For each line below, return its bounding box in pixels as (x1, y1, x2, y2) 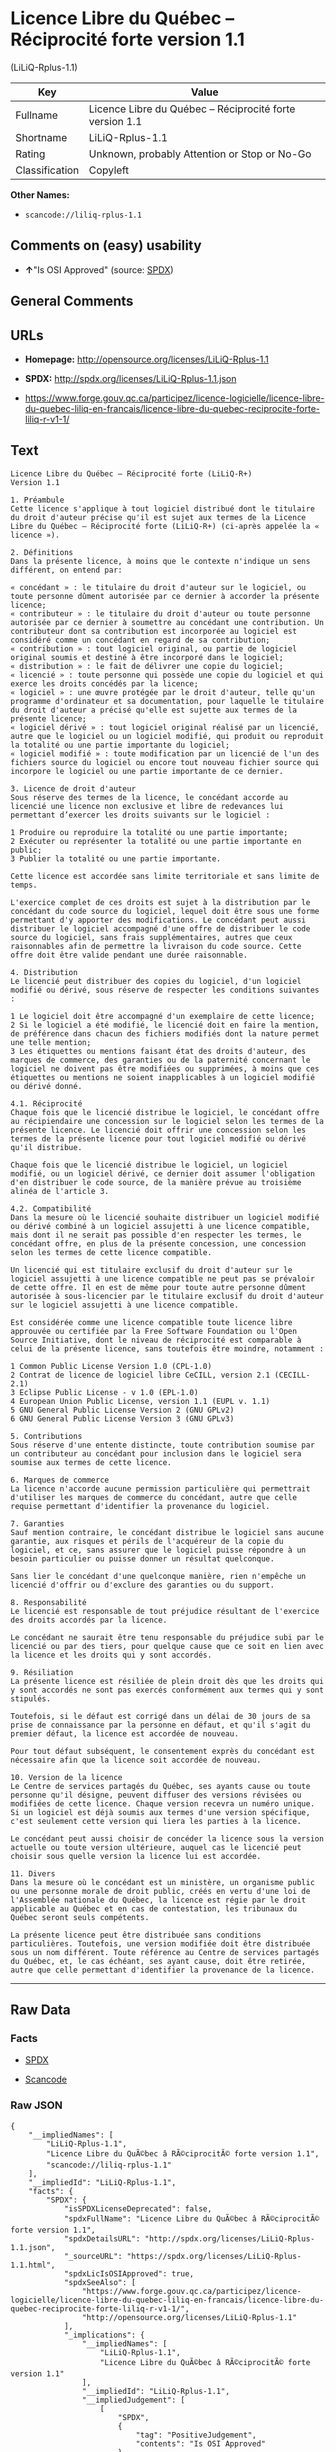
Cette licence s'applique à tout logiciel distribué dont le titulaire (10, 503, 315, 514)
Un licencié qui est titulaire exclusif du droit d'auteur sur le (10, 1265, 293, 1275)
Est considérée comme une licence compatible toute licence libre (10, 1317, 293, 1327)
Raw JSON (10, 2098, 63, 2112)
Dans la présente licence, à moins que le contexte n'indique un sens (10, 556, 311, 566)
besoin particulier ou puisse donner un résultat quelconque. (10, 1553, 275, 1564)
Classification (15, 163, 80, 177)
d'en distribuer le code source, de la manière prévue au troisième (10, 1177, 302, 1187)
